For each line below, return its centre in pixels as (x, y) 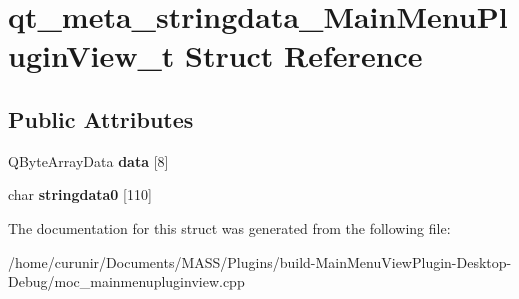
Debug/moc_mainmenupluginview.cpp (126, 281)
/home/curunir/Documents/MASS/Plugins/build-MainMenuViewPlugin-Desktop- (260, 261)
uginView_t (91, 55)
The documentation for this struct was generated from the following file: (229, 227)
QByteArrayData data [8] (88, 160)
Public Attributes (101, 118)
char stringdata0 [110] (80, 194)
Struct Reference (303, 55)
